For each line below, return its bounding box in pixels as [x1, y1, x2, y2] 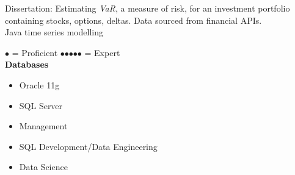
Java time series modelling [5, 26, 103, 38]
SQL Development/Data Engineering [19, 140, 158, 152]
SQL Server [19, 99, 63, 112]
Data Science [19, 160, 68, 173]
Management [19, 120, 68, 132]
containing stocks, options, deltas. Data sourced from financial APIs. [5, 13, 262, 26]
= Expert [84, 46, 120, 59]
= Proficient [12, 46, 58, 59]
